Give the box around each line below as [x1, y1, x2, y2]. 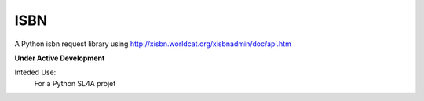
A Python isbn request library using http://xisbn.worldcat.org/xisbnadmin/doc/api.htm [14, 39, 292, 49]
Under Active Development [14, 53, 105, 63]
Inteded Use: [14, 67, 57, 78]
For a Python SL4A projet [34, 78, 116, 88]
